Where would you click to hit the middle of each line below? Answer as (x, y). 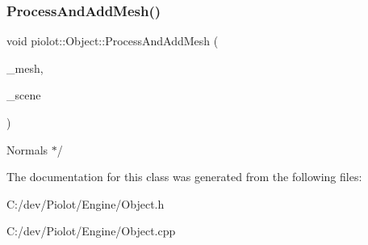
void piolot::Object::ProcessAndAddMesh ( (113, 41)
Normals (27, 149)
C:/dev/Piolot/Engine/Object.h (86, 203)
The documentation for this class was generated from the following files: (184, 177)
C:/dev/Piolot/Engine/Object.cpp (91, 231)
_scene (24, 95)
